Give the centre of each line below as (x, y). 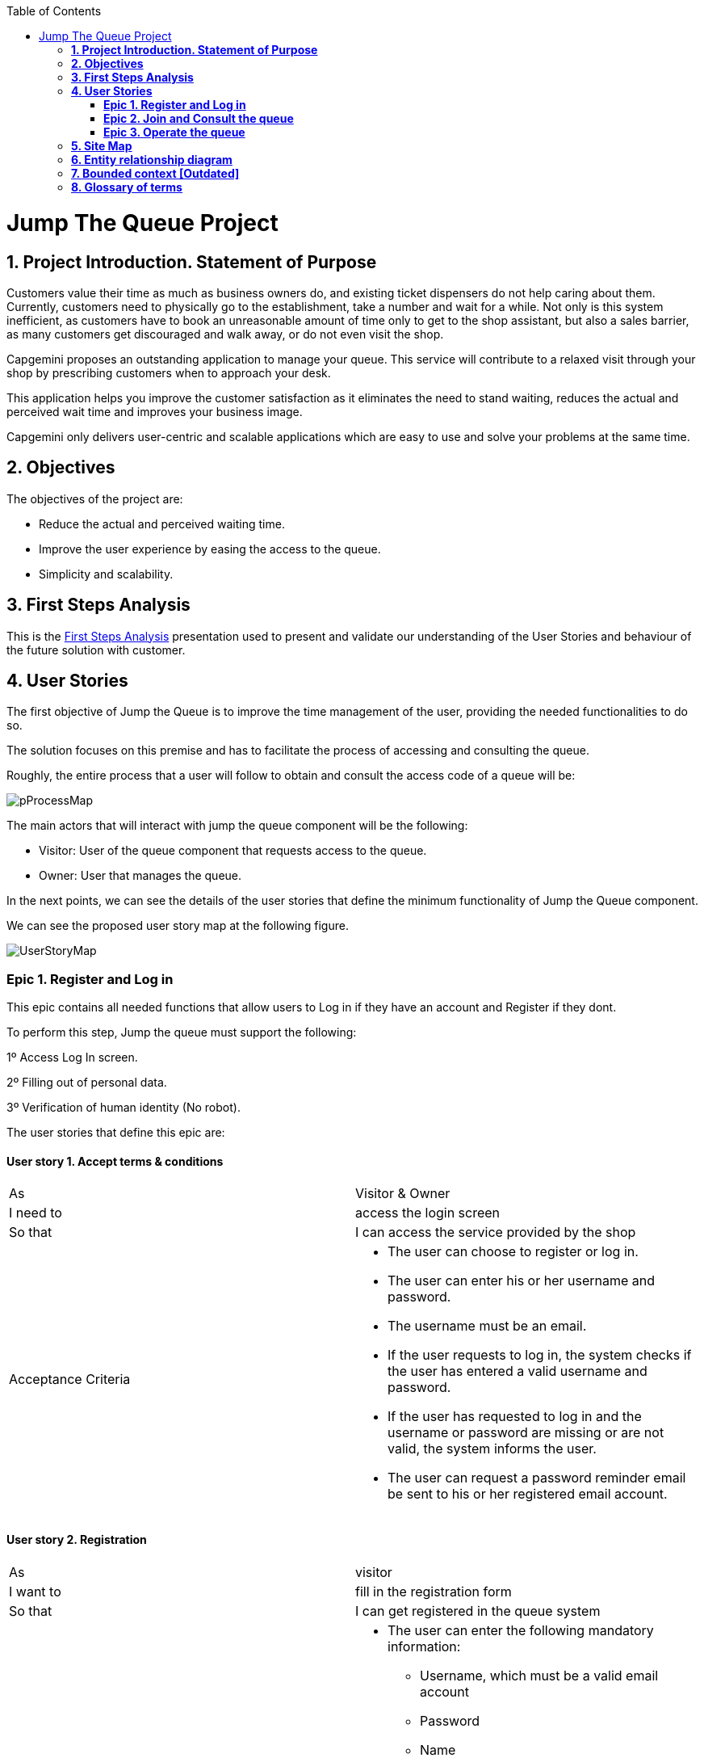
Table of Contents (54, 11)
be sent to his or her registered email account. (528, 1494)
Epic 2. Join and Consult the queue (199, 118)
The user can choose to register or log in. (513, 1252)
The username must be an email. (487, 1326)
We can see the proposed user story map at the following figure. (178, 926)
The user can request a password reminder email (537, 1478)
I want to (35, 1591)
